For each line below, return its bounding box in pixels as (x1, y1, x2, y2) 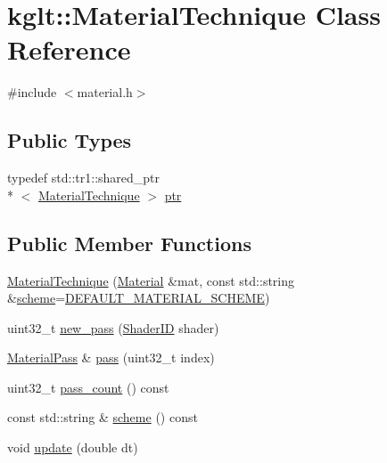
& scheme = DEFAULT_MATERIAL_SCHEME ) (7, 288, 270, 307)
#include (7, 83, 57, 102)
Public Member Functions (7, 229, 251, 256)
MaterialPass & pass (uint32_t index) (7, 348, 215, 367)
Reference (7, 31, 131, 68)
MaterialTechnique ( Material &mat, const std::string (7, 271, 295, 289)
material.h (77, 83, 133, 102)
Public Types (7, 126, 132, 154)
